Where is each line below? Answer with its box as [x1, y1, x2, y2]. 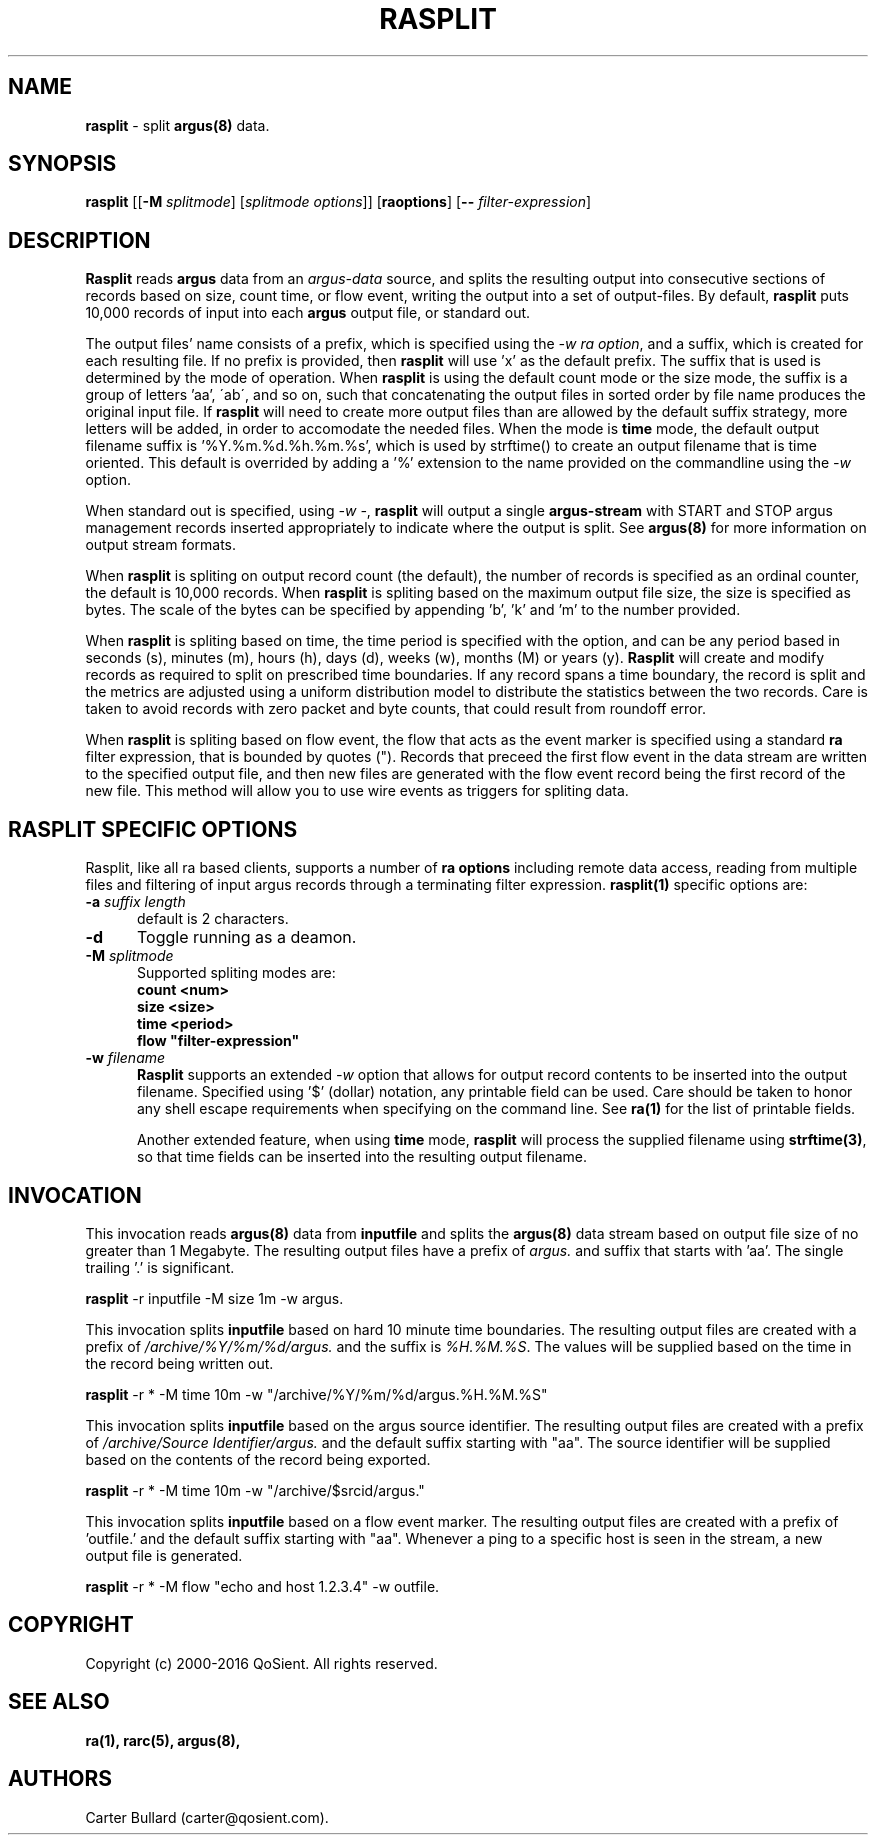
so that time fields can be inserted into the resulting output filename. [137, 1148, 587, 1166]
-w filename [85, 1049, 166, 1067]
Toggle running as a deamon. [136, 927, 357, 948]
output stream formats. [85, 536, 237, 554]
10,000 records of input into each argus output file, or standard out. [85, 304, 531, 322]
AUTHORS [8, 1766, 113, 1792]
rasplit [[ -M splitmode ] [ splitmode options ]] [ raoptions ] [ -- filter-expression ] [85, 193, 592, 211]
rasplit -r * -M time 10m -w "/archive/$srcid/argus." [85, 1481, 425, 1499]
